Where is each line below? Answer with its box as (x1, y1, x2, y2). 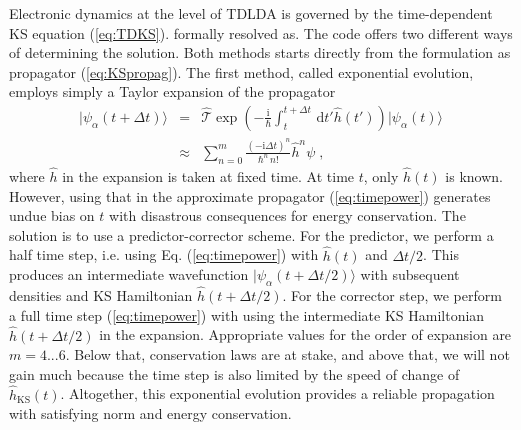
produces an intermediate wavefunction (9, 264, 249, 285)
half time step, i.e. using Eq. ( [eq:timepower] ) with (9, 244, 319, 265)
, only (363, 165, 399, 186)
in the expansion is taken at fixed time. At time (62, 165, 355, 186)
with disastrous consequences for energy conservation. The (109, 205, 466, 226)
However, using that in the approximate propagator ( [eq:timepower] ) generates (9, 185, 491, 206)
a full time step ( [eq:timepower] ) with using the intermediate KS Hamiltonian (9, 304, 485, 325)
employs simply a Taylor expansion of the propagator (9, 81, 336, 102)
